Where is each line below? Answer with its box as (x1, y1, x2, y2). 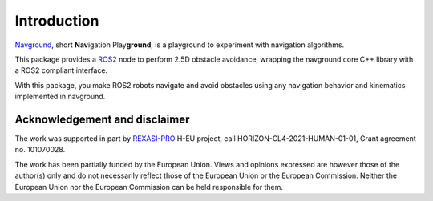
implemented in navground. (14, 92, 106, 102)
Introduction (14, 12, 99, 30)
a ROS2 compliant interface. (14, 66, 108, 75)
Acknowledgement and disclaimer (14, 112, 190, 126)
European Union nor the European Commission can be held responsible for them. (14, 182, 284, 191)
